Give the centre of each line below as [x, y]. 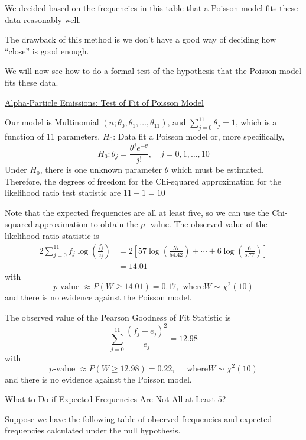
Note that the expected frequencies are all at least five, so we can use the [137, 212]
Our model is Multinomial [52, 122]
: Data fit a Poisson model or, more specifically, [199, 136]
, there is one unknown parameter [101, 169]
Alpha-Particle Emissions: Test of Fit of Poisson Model [104, 102]
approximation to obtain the [87, 224]
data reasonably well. [43, 19]
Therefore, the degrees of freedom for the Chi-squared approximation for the [143, 181]
